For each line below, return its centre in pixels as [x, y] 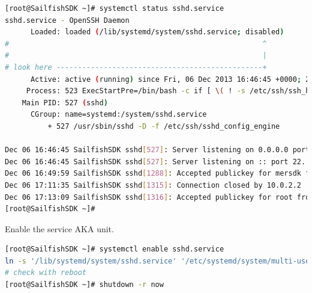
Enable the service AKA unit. [59, 228]
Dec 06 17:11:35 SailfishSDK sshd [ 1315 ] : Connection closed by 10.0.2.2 [153, 185]
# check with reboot [46, 273]
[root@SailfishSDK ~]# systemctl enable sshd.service [115, 249]
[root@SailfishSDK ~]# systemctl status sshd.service [115, 8]
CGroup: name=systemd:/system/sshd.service [118, 115]
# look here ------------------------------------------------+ [136, 67]
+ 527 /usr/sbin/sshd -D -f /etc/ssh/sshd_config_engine [164, 126]
